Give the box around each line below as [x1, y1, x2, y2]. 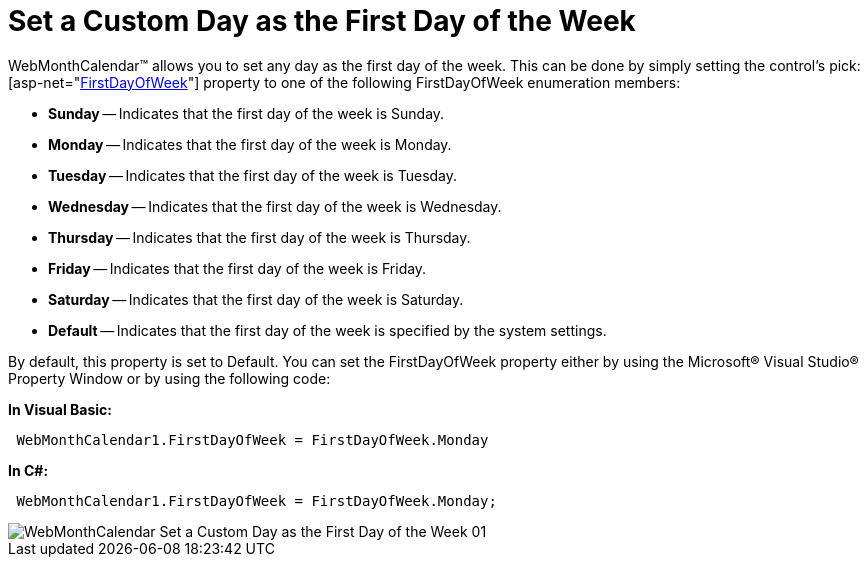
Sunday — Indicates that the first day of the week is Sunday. [48, 104, 445, 122]
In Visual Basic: [8, 400, 112, 418]
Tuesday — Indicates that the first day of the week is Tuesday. [48, 166, 458, 184]
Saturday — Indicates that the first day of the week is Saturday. [48, 290, 464, 308]
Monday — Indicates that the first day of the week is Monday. [48, 135, 452, 153]
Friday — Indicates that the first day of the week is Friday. [48, 259, 427, 277]
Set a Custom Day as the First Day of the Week [8, 4, 636, 38]
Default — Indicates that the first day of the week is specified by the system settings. [48, 321, 607, 339]
